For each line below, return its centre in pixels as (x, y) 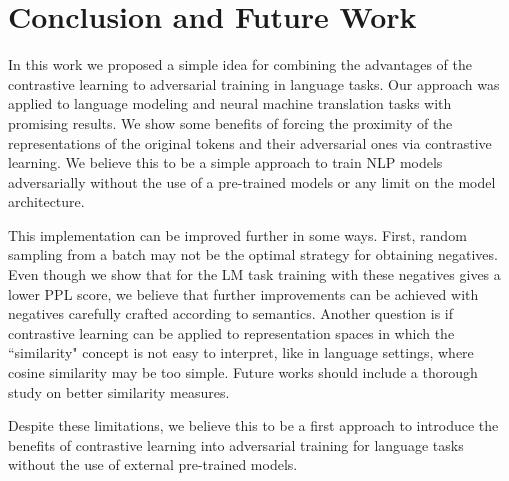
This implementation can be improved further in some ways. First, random (237, 234)
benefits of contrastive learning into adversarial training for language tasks (236, 444)
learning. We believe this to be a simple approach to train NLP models (225, 162)
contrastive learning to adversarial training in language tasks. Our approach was (254, 83)
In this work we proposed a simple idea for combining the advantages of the (240, 64)
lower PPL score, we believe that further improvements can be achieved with (243, 293)
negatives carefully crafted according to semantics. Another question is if (231, 313)
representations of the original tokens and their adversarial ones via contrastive (250, 142)
